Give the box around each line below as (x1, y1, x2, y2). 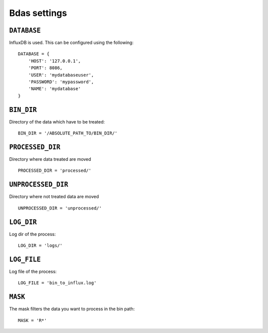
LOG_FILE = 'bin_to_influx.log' (18, 280, 97, 286)
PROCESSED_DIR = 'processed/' (18, 168, 92, 174)
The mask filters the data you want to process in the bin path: (9, 306, 135, 312)
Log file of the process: (9, 268, 57, 274)
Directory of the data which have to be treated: (9, 118, 105, 124)
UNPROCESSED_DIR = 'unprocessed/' (18, 205, 102, 211)
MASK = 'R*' (18, 318, 47, 323)
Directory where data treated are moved (9, 156, 91, 162)
